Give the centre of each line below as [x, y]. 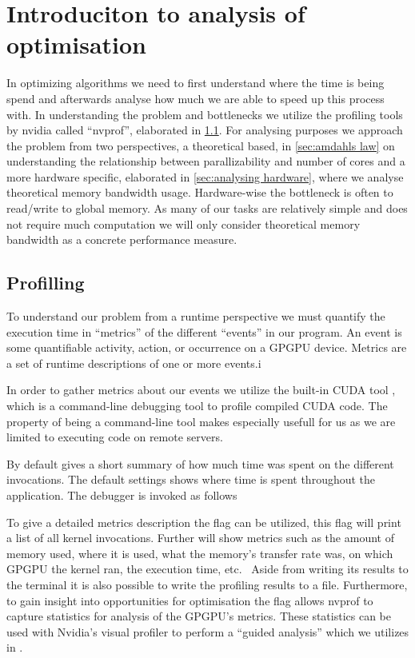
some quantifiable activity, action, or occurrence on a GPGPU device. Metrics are [207, 347]
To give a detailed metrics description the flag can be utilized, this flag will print [204, 522]
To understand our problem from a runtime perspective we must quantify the [196, 316]
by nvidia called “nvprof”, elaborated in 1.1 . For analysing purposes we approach [205, 130]
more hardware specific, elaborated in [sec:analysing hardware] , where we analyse [205, 176]
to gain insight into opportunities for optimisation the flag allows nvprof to [190, 600]
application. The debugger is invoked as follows [122, 494]
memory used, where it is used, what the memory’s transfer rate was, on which [200, 553]
